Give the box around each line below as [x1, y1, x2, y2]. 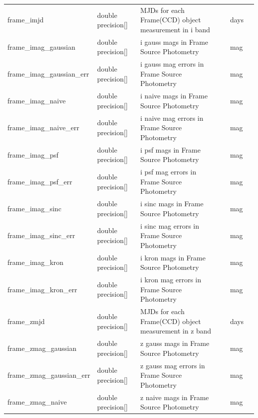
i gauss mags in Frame [140, 36, 208, 47]
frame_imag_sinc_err [7, 230, 75, 241]
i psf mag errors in [140, 167, 196, 177]
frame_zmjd [7, 316, 45, 326]
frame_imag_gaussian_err [7, 68, 89, 79]
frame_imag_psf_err [7, 176, 72, 186]
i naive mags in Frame [140, 90, 208, 101]
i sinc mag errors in [140, 220, 199, 231]
